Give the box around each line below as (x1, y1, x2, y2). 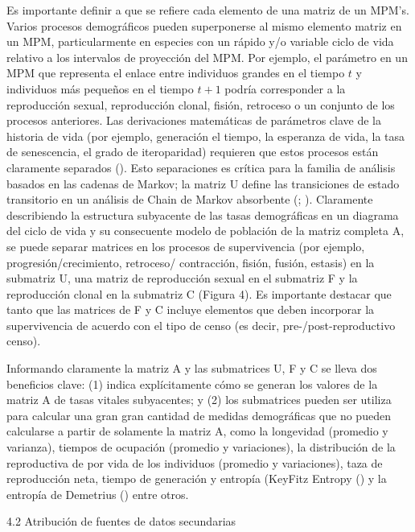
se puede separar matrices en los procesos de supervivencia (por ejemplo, (6, 237, 365, 254)
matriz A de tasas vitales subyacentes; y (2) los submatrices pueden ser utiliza (6, 391, 392, 408)
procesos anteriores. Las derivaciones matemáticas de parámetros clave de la (6, 112, 381, 129)
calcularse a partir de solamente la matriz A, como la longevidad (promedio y (6, 423, 388, 439)
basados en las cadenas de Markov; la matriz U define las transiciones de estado (6, 175, 400, 192)
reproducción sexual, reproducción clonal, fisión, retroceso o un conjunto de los (6, 96, 395, 113)
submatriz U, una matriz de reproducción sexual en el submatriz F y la (6, 270, 358, 287)
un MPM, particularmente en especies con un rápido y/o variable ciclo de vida (6, 33, 394, 50)
